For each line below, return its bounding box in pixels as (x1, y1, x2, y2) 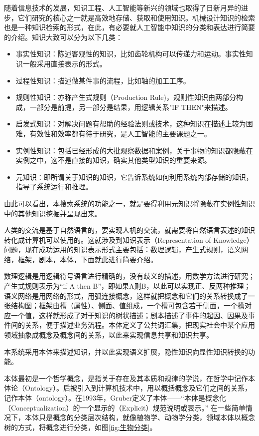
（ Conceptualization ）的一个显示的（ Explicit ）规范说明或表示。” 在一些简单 (4, 402, 246, 413)
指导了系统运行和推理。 (15, 181, 93, 192)
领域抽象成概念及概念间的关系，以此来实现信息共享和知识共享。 (4, 330, 213, 340)
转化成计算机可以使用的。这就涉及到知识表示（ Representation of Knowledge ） (4, 234, 254, 245)
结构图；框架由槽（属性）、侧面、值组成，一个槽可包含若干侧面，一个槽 (10, 300, 245, 311)
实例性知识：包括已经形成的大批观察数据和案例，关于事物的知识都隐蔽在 (15, 145, 253, 155)
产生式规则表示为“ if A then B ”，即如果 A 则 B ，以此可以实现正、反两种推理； (4, 281, 251, 291)
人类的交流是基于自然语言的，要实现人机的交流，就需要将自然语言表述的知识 (4, 225, 255, 235)
